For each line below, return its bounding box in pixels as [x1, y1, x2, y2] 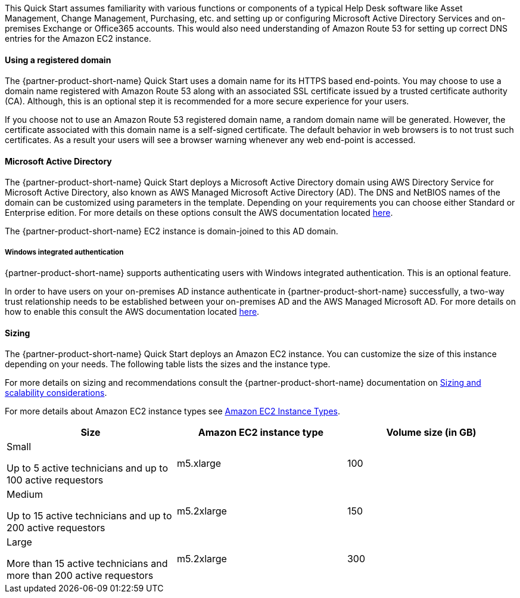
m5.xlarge [176, 457, 222, 470]
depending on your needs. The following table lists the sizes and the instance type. [5, 359, 331, 370]
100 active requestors [7, 474, 104, 487]
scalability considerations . [5, 388, 107, 398]
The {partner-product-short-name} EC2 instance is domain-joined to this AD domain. [5, 226, 338, 237]
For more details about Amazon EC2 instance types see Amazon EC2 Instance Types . [5, 406, 341, 417]
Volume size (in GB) [386, 426, 477, 439]
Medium [7, 488, 43, 501]
